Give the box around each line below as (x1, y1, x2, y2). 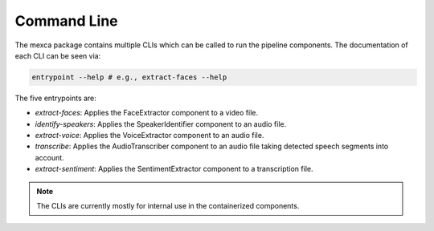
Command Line (14, 12, 118, 30)
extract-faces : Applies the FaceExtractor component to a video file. (35, 108, 259, 118)
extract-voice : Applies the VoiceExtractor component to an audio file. (35, 131, 264, 140)
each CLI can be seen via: (14, 51, 101, 60)
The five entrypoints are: (14, 93, 96, 103)
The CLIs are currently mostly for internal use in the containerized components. (36, 201, 300, 211)
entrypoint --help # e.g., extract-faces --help (31, 72, 227, 82)
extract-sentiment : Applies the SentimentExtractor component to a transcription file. (35, 164, 313, 174)
